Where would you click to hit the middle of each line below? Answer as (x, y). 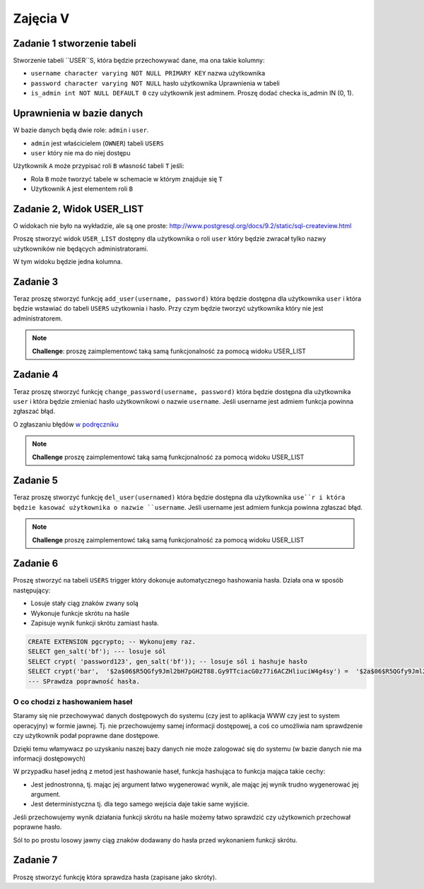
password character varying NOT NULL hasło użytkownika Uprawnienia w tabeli (155, 83)
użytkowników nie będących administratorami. (81, 249)
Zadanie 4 (36, 375)
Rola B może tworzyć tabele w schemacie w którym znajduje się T (126, 179)
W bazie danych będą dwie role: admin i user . (81, 130)
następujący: (32, 590)
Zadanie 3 (36, 281)
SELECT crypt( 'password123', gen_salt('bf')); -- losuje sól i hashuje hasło (167, 661)
